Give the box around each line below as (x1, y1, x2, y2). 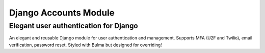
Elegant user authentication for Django (9, 21, 138, 30)
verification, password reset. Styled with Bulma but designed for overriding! (9, 42, 162, 48)
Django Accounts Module (9, 7, 115, 18)
